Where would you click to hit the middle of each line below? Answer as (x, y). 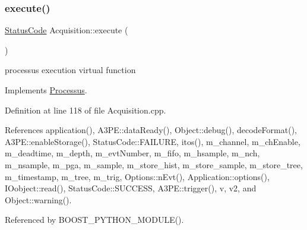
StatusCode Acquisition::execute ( (67, 30)
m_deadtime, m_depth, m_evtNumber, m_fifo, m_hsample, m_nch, (132, 153)
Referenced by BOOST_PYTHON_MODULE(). (94, 220)
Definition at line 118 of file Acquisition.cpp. (86, 110)
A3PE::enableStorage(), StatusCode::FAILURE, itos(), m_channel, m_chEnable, (153, 141)
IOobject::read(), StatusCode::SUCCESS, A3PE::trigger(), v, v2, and (131, 188)
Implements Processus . (46, 90)
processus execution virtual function (70, 70)
